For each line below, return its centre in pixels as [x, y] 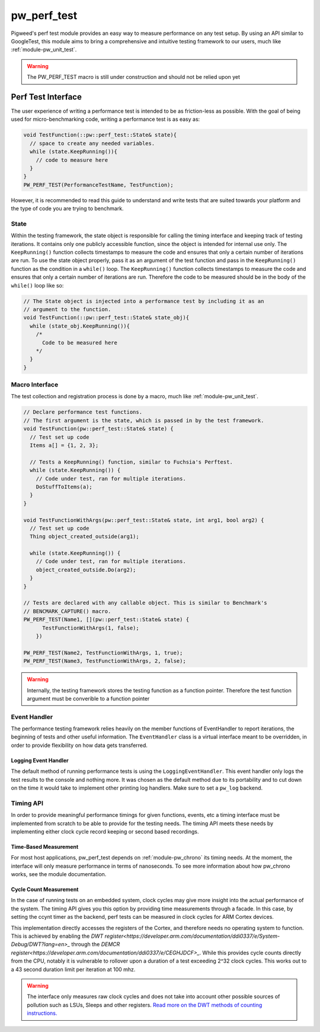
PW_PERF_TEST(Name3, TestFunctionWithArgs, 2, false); [105, 661]
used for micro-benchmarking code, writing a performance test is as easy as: [105, 119]
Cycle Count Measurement [45, 890]
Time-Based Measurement [45, 846]
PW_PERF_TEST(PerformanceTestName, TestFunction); [99, 185]
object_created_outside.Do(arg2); [86, 570]
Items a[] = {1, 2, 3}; [64, 445]
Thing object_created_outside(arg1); [84, 537]
